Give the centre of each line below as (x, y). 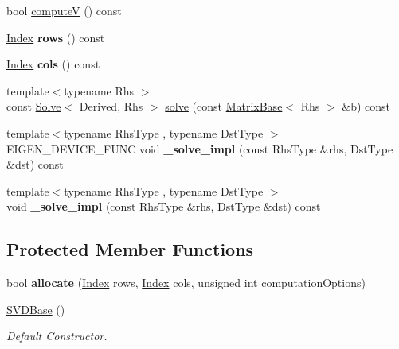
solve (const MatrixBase (224, 106)
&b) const (366, 106)
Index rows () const (56, 37)
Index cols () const (53, 64)
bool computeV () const (64, 10)
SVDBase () (36, 309)
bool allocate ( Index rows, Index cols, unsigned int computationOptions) (186, 283)
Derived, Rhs (111, 106)
